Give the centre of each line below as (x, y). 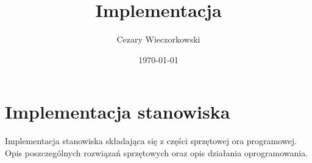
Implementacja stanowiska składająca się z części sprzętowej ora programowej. (151, 141)
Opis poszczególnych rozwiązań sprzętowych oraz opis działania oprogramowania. (157, 152)
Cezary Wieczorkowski (158, 39)
